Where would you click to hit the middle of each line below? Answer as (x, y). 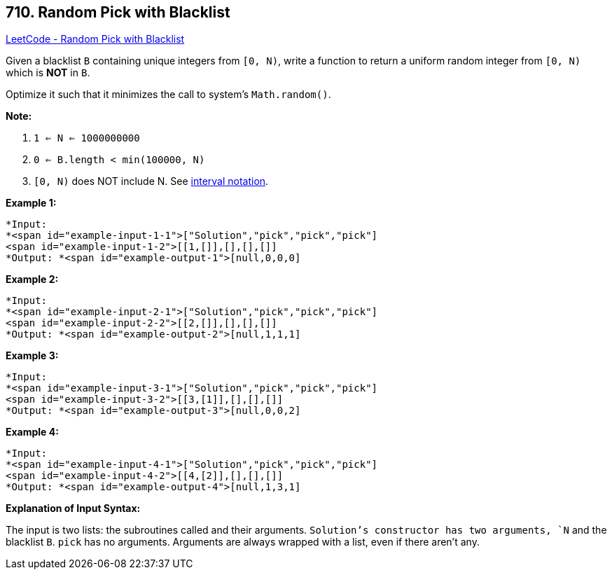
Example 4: (32, 432)
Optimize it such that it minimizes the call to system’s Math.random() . (168, 95)
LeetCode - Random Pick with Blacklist (95, 39)
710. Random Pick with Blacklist (118, 12)
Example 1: (31, 203)
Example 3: (32, 356)
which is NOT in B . (48, 73)
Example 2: (32, 279)
